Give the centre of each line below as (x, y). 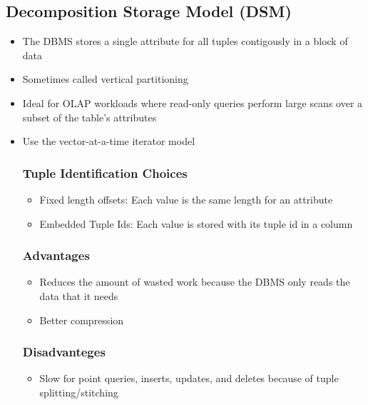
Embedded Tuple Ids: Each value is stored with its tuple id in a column (196, 223)
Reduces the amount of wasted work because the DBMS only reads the (195, 282)
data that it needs (79, 295)
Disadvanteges (64, 352)
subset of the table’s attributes (90, 117)
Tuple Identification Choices (105, 172)
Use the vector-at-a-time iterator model (109, 141)
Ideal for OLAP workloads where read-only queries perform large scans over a (193, 102)
